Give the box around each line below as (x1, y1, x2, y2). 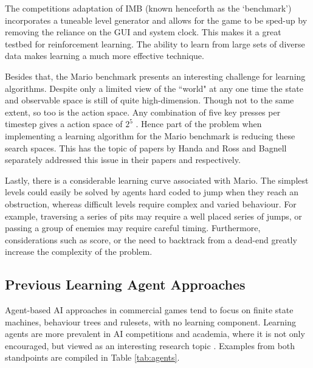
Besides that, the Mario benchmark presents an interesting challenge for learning (5, 69, 306, 82)
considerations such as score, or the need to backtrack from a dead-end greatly (5, 233, 297, 246)
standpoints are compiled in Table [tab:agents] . (5, 351, 180, 364)
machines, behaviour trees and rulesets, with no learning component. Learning (5, 315, 297, 328)
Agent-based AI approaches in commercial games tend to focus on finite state (5, 304, 294, 316)
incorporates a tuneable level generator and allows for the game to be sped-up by (5, 13, 308, 26)
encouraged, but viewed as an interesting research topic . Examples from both (5, 339, 295, 352)
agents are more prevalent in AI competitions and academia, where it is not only (5, 327, 305, 340)
